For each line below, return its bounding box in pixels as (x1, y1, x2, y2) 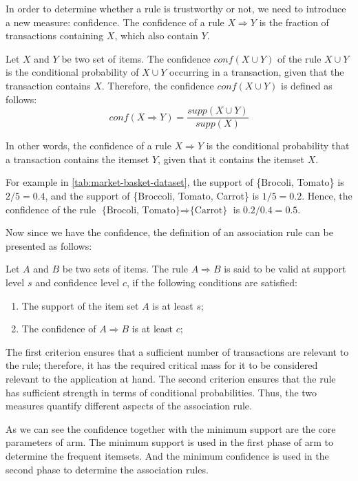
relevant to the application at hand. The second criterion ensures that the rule (6, 371, 336, 385)
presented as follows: (6, 238, 92, 253)
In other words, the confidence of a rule (6, 138, 171, 153)
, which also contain (114, 28, 198, 43)
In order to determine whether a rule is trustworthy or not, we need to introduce (6, 1, 346, 15)
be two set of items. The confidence (61, 51, 211, 65)
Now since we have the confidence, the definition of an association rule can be (6, 225, 333, 239)
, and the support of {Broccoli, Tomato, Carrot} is (45, 189, 260, 202)
